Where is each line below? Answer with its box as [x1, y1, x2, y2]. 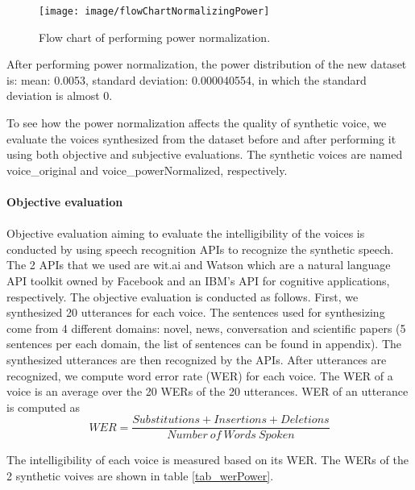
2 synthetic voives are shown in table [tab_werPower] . [6, 467, 274, 484]
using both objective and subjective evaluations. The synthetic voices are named [6, 146, 403, 163]
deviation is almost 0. [6, 87, 113, 104]
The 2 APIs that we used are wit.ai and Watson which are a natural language [6, 256, 391, 273]
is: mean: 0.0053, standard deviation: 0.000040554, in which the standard [6, 71, 367, 88]
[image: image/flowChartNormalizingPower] [39, 6, 270, 17]
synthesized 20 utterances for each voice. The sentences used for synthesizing [6, 304, 385, 321]
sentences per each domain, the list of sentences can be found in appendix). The [6, 335, 402, 352]
